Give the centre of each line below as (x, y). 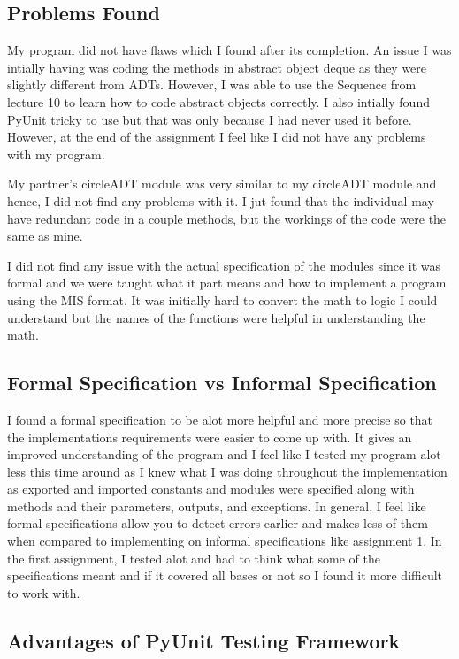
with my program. (56, 153)
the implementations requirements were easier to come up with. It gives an (210, 437)
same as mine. (45, 236)
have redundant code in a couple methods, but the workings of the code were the (227, 218)
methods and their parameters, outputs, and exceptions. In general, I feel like (217, 506)
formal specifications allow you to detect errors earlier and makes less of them (218, 523)
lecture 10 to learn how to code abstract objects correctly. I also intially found (218, 101)
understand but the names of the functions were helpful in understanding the (216, 317)
